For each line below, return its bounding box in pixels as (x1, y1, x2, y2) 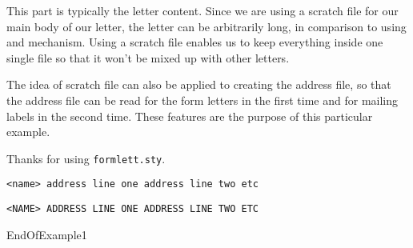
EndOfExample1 (6, 226, 87, 242)
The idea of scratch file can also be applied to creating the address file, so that (6, 76, 391, 93)
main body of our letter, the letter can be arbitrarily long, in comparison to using (6, 18, 407, 34)
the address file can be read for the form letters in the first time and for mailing (6, 91, 399, 108)
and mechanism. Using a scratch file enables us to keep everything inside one (6, 34, 383, 50)
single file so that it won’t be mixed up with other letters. (6, 49, 290, 66)
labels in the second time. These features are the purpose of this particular (6, 107, 373, 124)
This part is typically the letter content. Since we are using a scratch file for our (6, 2, 399, 18)
